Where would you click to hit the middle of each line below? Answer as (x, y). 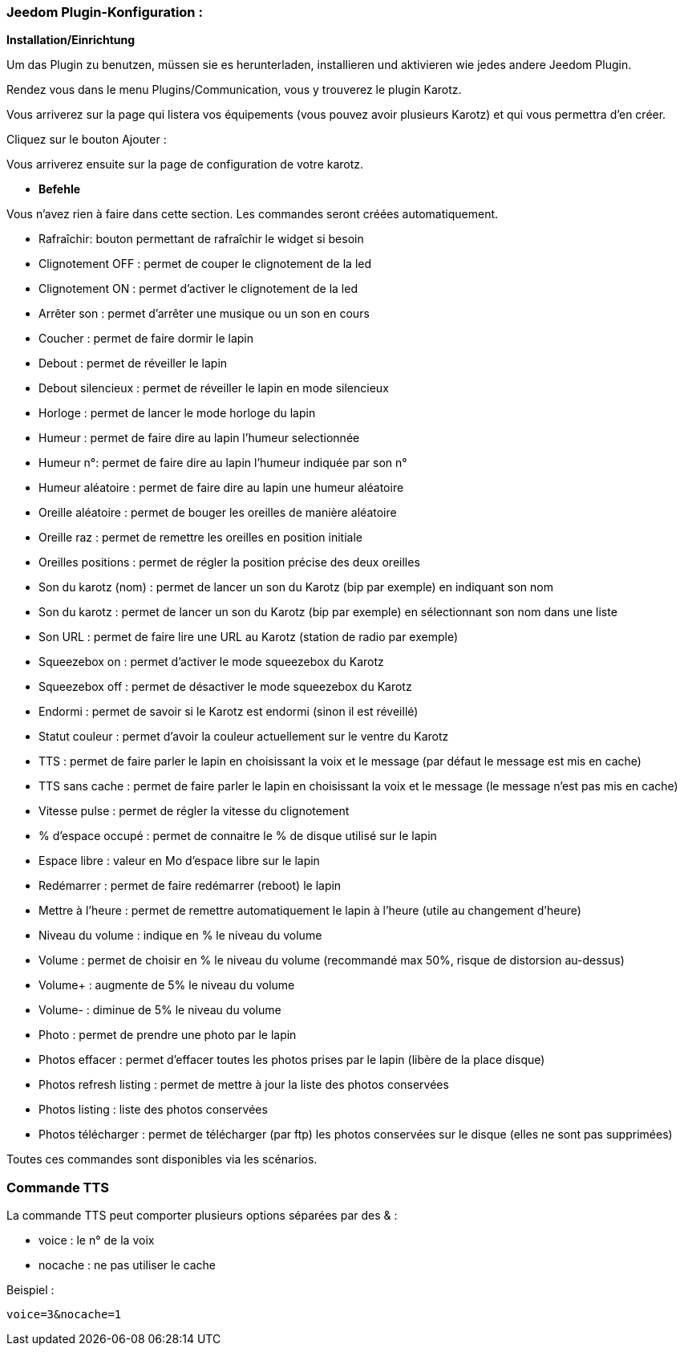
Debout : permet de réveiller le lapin (133, 363)
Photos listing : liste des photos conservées (153, 1110)
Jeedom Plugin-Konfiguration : (105, 12)
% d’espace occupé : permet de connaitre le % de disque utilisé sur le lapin (238, 836)
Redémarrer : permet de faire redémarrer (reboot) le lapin (190, 886)
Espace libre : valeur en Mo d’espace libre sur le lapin (179, 861)
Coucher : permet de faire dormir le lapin (146, 339)
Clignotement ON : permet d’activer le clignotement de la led (198, 289)
